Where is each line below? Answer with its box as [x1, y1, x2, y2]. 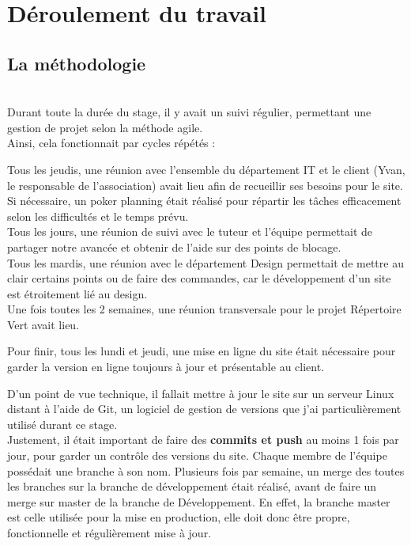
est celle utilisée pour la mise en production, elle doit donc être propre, [7, 509, 350, 525]
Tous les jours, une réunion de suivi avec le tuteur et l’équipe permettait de [7, 223, 373, 240]
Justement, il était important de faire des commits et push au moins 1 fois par [7, 431, 399, 448]
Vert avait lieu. [7, 316, 80, 332]
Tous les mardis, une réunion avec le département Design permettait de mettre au [7, 254, 404, 271]
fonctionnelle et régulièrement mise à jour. [7, 525, 212, 541]
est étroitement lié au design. [7, 285, 148, 301]
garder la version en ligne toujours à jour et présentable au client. [7, 358, 325, 375]
